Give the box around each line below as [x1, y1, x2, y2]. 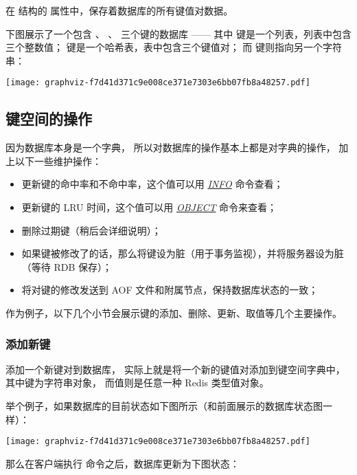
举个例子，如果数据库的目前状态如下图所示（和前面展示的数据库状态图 [5, 398, 323, 412]
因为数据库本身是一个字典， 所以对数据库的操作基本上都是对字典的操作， [5, 140, 336, 155]
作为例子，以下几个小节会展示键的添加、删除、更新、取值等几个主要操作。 [5, 305, 342, 320]
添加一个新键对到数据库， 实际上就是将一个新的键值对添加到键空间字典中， [5, 362, 345, 376]
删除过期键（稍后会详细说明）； [21, 223, 161, 237]
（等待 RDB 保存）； [21, 259, 113, 274]
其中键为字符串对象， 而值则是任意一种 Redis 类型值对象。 [5, 375, 269, 390]
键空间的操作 [5, 108, 92, 129]
